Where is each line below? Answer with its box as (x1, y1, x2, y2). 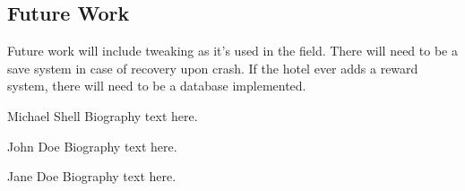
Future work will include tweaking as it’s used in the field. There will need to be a (7, 41, 458, 60)
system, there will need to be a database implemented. (7, 76, 306, 95)
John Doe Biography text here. (7, 136, 177, 155)
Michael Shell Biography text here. (7, 106, 198, 125)
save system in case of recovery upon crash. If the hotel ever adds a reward (7, 58, 418, 77)
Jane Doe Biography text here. (7, 167, 177, 186)
